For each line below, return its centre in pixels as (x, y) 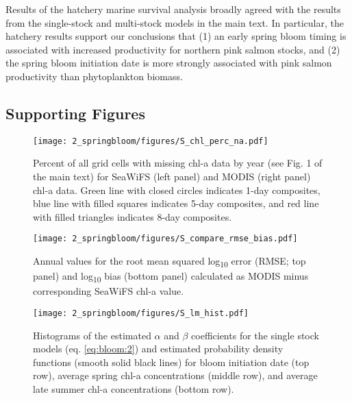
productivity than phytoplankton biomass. (94, 76)
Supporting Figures (75, 113)
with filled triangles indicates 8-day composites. (133, 216)
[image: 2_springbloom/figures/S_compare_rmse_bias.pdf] (165, 239)
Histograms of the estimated (92, 335)
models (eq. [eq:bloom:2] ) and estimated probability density (158, 349)
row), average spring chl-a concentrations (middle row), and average (175, 375)
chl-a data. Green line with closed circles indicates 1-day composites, (177, 190)
